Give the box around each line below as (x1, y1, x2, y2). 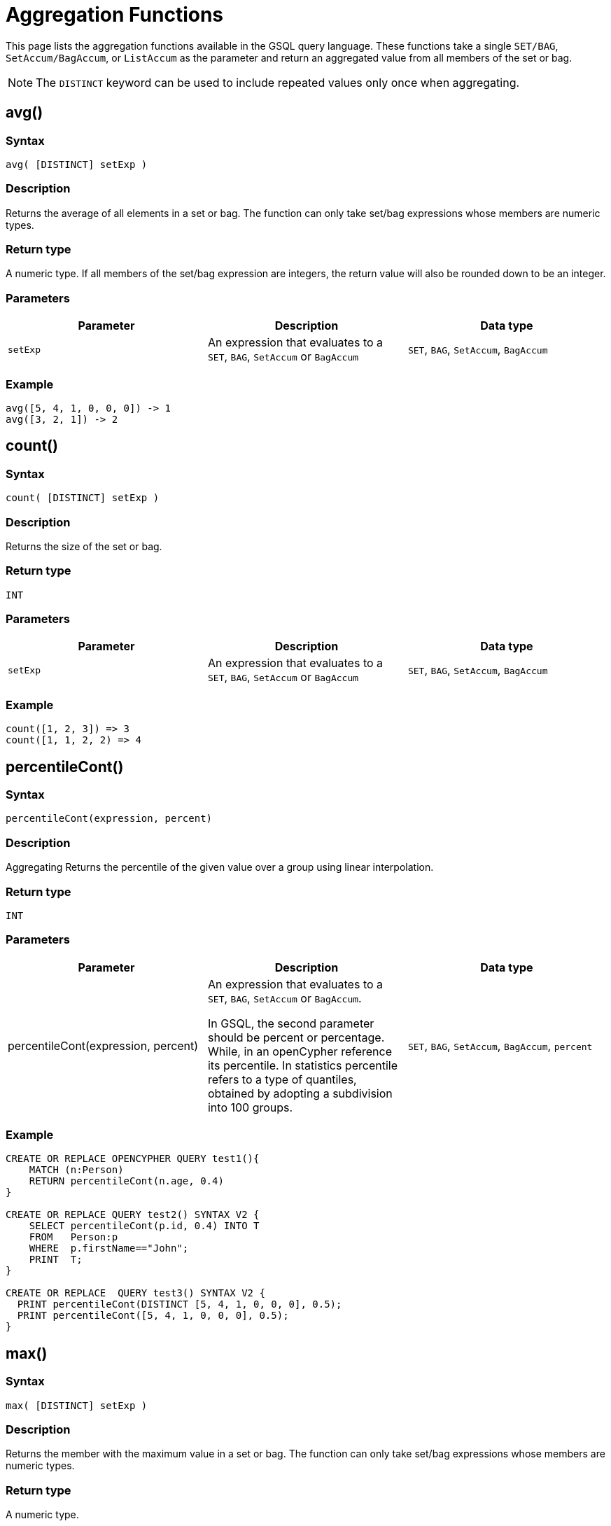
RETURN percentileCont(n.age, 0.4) (29, 1175, 224, 1187)
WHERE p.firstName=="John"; (29, 1242, 189, 1254)
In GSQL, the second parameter (207, 1016, 374, 1030)
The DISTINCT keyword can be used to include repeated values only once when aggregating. (36, 75, 520, 90)
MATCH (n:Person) (29, 1164, 124, 1176)
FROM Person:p (29, 1231, 118, 1243)
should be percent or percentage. (207, 1030, 385, 1044)
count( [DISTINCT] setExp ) (6, 492, 160, 504)
